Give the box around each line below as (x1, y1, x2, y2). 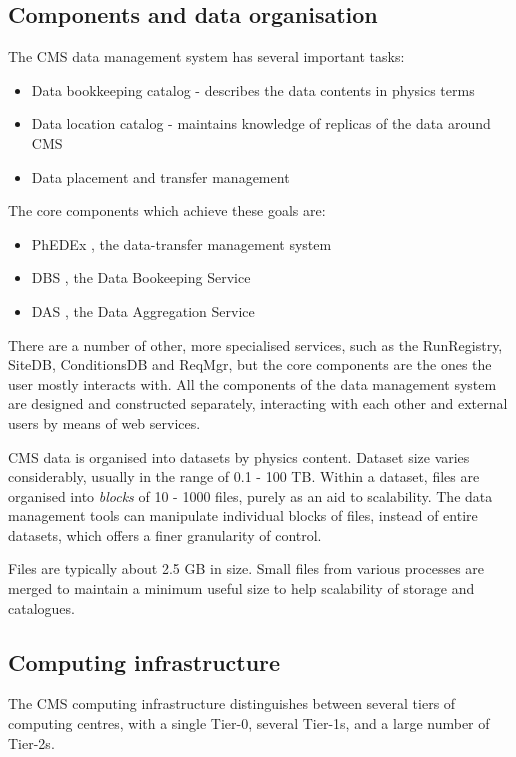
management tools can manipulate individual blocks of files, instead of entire (8, 505, 478, 526)
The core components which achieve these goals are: (8, 200, 326, 221)
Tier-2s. (8, 732, 55, 753)
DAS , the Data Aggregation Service (31, 300, 255, 321)
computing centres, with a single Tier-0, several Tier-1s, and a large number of (8, 713, 490, 734)
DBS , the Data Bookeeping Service (31, 267, 251, 288)
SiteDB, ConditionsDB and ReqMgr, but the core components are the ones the (8, 354, 492, 375)
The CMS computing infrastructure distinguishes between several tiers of (8, 693, 456, 714)
